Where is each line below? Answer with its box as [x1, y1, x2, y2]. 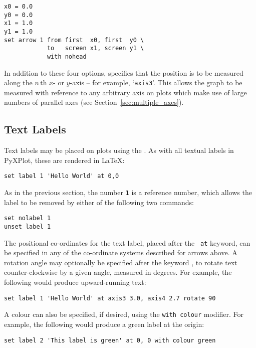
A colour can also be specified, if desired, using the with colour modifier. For [4, 309, 244, 319]
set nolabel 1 [4, 215, 51, 222]
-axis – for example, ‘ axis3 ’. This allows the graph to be [70, 77, 242, 88]
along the [4, 77, 33, 88]
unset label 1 [4, 223, 51, 230]
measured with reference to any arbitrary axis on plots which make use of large [4, 87, 247, 97]
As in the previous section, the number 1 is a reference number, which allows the [4, 187, 252, 198]
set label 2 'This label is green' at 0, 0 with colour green [4, 336, 216, 344]
